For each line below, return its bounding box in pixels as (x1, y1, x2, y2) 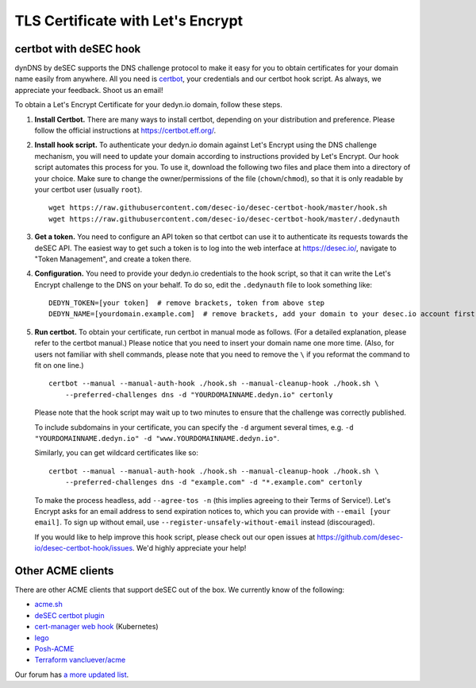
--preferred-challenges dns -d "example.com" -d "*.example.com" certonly (64, 477, 363, 487)
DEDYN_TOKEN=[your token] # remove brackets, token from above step (48, 299, 325, 307)
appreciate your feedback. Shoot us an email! (14, 85, 163, 95)
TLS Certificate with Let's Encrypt (14, 12, 244, 29)
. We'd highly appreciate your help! (132, 543, 247, 553)
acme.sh (34, 600, 63, 609)
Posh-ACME (34, 644, 75, 653)
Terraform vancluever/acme (34, 655, 126, 665)
